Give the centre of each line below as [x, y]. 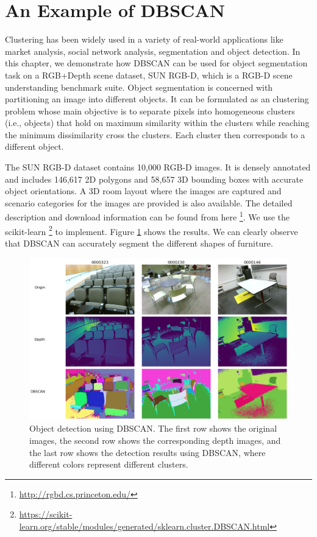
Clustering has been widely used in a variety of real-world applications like [144, 39]
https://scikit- [46, 514]
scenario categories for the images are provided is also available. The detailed [149, 202]
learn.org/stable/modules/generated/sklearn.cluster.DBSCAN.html [144, 526]
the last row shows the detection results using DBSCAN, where [148, 452]
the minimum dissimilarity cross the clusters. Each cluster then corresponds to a [155, 134]
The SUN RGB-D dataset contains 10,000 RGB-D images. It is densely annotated [158, 167]
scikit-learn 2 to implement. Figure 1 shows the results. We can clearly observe [151, 230]
